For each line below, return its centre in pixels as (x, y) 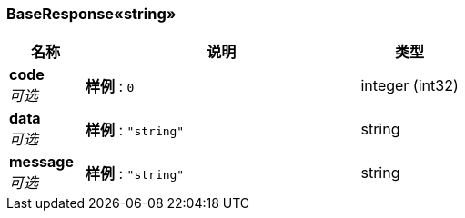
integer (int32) (409, 86)
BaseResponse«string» (91, 14)
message (41, 162)
